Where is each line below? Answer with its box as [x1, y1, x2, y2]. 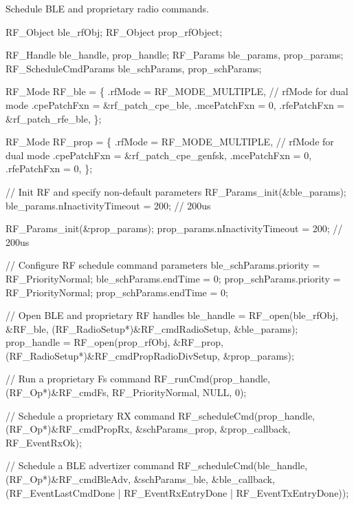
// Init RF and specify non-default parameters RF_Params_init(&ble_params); [5, 184, 346, 198]
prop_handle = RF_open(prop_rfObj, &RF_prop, [5, 335, 223, 349]
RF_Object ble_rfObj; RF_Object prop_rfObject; [5, 24, 223, 39]
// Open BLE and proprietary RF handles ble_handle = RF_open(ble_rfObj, [5, 308, 338, 322]
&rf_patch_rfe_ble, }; [5, 111, 102, 125]
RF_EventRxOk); [5, 435, 82, 449]
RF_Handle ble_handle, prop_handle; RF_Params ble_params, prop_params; [5, 48, 344, 62]
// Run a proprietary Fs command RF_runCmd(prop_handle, [5, 371, 270, 386]
